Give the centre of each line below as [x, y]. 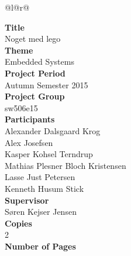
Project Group [35, 96]
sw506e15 [21, 107]
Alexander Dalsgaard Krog [53, 130]
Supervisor [27, 200]
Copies [18, 223]
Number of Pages [40, 246]
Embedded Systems [39, 61]
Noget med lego [33, 39]
